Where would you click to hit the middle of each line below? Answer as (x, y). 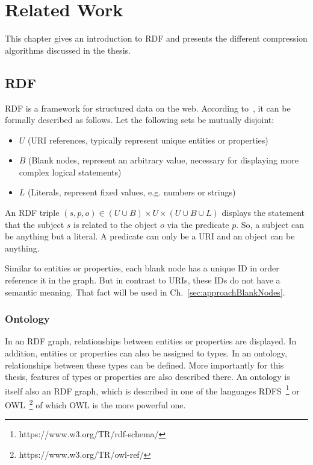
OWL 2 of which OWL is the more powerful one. (95, 404)
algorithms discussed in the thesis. (68, 50)
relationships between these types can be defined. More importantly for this (144, 365)
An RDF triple (32, 213)
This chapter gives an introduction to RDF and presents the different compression (156, 38)
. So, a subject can (270, 224)
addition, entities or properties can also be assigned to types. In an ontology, (146, 353)
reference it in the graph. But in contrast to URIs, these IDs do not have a (143, 280)
